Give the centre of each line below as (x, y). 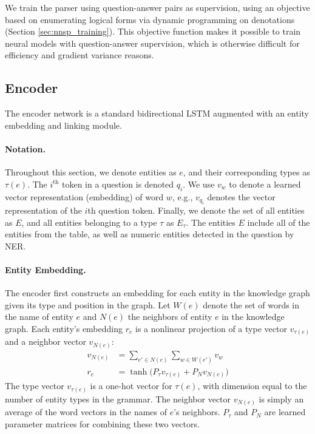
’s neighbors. (197, 412)
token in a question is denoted (118, 184)
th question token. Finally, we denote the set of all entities (196, 210)
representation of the (43, 210)
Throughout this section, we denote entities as (91, 172)
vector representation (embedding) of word (84, 196)
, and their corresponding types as (246, 172)
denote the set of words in (251, 304)
